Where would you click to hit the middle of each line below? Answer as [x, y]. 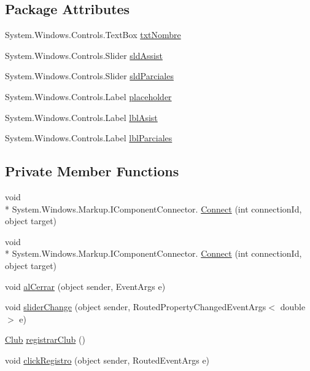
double [293, 307]
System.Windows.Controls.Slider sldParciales [89, 76]
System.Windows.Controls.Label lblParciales [89, 138]
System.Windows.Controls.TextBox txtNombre [93, 35]
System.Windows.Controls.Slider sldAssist [84, 55]
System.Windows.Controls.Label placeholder [88, 96]
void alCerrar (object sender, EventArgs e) [85, 286]
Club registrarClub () [45, 339]
